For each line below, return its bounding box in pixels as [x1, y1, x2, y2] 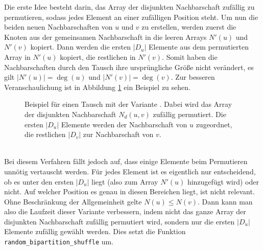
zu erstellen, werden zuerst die [141, 21, 236, 32]
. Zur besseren [171, 72, 215, 82]
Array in [4, 51, 31, 62]
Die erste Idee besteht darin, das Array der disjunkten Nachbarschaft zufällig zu [4, 2, 255, 12]
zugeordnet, [196, 119, 232, 129]
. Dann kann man [198, 196, 253, 207]
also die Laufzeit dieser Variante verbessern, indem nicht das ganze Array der [4, 206, 246, 217]
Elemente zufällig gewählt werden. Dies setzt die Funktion [4, 226, 186, 237]
